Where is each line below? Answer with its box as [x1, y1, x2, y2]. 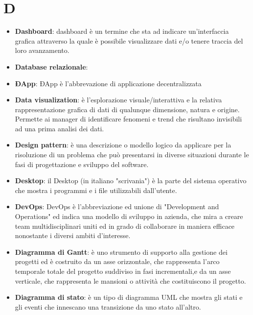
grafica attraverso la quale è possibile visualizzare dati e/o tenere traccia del [15, 35, 243, 46]
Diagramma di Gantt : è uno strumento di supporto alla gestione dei [15, 246, 228, 257]
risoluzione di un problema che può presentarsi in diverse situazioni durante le [15, 149, 249, 160]
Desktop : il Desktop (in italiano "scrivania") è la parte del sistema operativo [15, 175, 247, 186]
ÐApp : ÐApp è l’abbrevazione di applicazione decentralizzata [15, 78, 202, 88]
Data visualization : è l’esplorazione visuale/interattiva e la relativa [15, 95, 222, 105]
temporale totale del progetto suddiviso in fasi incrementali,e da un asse [15, 266, 231, 276]
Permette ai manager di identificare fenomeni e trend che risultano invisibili [15, 114, 242, 124]
